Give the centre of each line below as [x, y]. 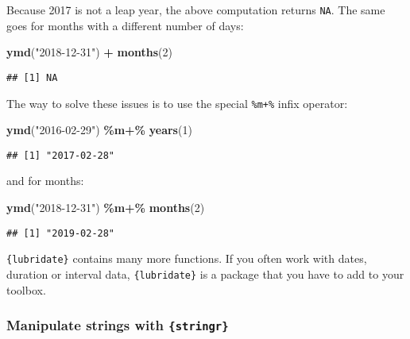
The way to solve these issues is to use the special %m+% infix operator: [177, 103]
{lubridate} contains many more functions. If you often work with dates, [187, 258]
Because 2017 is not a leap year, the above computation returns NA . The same [196, 10]
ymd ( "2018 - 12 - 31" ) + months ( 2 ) [89, 52]
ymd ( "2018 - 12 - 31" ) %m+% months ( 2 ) [106, 207]
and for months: [45, 181]
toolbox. [26, 289]
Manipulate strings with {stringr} [118, 325]
